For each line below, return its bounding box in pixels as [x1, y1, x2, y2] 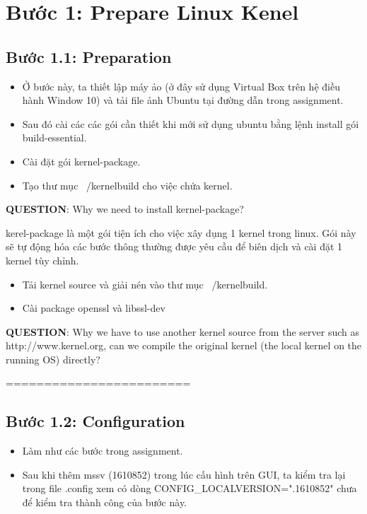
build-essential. [22, 130, 87, 145]
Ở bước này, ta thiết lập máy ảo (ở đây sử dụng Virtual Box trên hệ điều [22, 78, 340, 93]
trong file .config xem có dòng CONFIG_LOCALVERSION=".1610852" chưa [22, 481, 357, 496]
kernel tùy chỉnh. [6, 252, 79, 267]
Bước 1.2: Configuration [6, 410, 185, 432]
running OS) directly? [6, 351, 100, 366]
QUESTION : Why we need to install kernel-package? [6, 201, 244, 216]
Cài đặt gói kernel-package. [22, 153, 141, 168]
